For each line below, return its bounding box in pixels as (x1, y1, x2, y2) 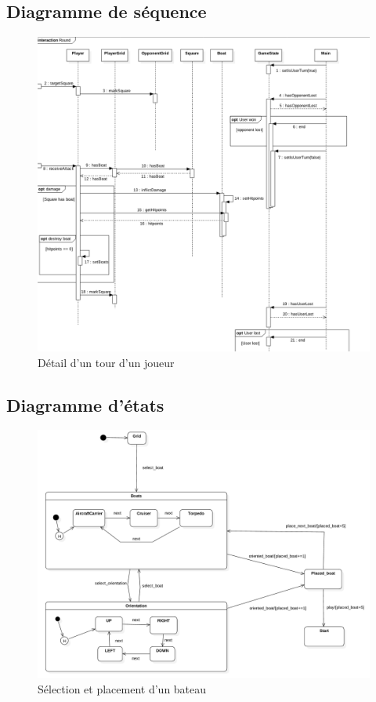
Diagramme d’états (6, 392, 164, 416)
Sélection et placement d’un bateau (38, 680, 207, 697)
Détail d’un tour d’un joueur (38, 354, 175, 370)
